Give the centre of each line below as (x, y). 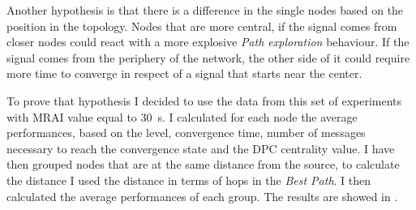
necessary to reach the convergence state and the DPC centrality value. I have (201, 148)
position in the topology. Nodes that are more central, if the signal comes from (202, 26)
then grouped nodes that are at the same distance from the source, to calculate (203, 164)
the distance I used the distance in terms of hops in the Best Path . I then (189, 180)
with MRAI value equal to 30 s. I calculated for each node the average (182, 116)
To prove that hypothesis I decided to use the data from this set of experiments (204, 100)
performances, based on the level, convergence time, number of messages (186, 133)
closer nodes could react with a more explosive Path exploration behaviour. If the (208, 42)
